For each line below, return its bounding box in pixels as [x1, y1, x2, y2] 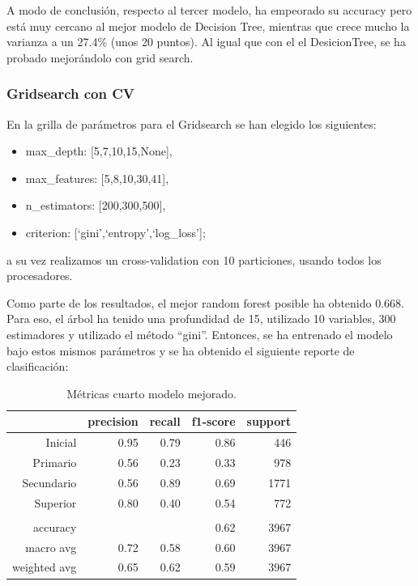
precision [87, 413, 139, 430]
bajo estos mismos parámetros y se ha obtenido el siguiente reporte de [6, 342, 355, 359]
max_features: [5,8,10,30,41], [25, 169, 169, 186]
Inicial [45, 434, 77, 451]
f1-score [191, 413, 236, 430]
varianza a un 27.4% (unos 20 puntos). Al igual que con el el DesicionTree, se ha [6, 33, 406, 50]
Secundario [22, 473, 77, 490]
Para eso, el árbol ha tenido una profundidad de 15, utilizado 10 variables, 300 [6, 310, 396, 327]
